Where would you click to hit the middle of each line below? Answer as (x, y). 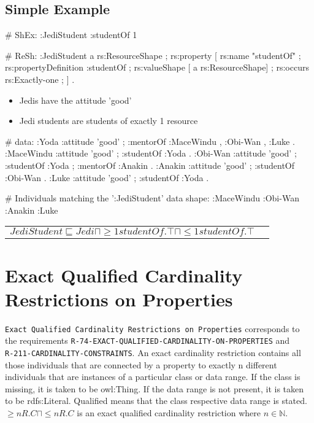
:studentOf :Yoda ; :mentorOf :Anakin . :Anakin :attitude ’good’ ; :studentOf (150, 165)
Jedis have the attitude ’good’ (75, 100)
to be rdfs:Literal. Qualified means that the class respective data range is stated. (156, 401)
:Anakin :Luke (32, 210)
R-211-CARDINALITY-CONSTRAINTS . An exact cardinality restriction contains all (153, 352)
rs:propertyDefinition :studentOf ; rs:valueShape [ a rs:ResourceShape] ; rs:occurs (157, 67)
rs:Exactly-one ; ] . (40, 79)
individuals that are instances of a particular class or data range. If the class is (153, 377)
